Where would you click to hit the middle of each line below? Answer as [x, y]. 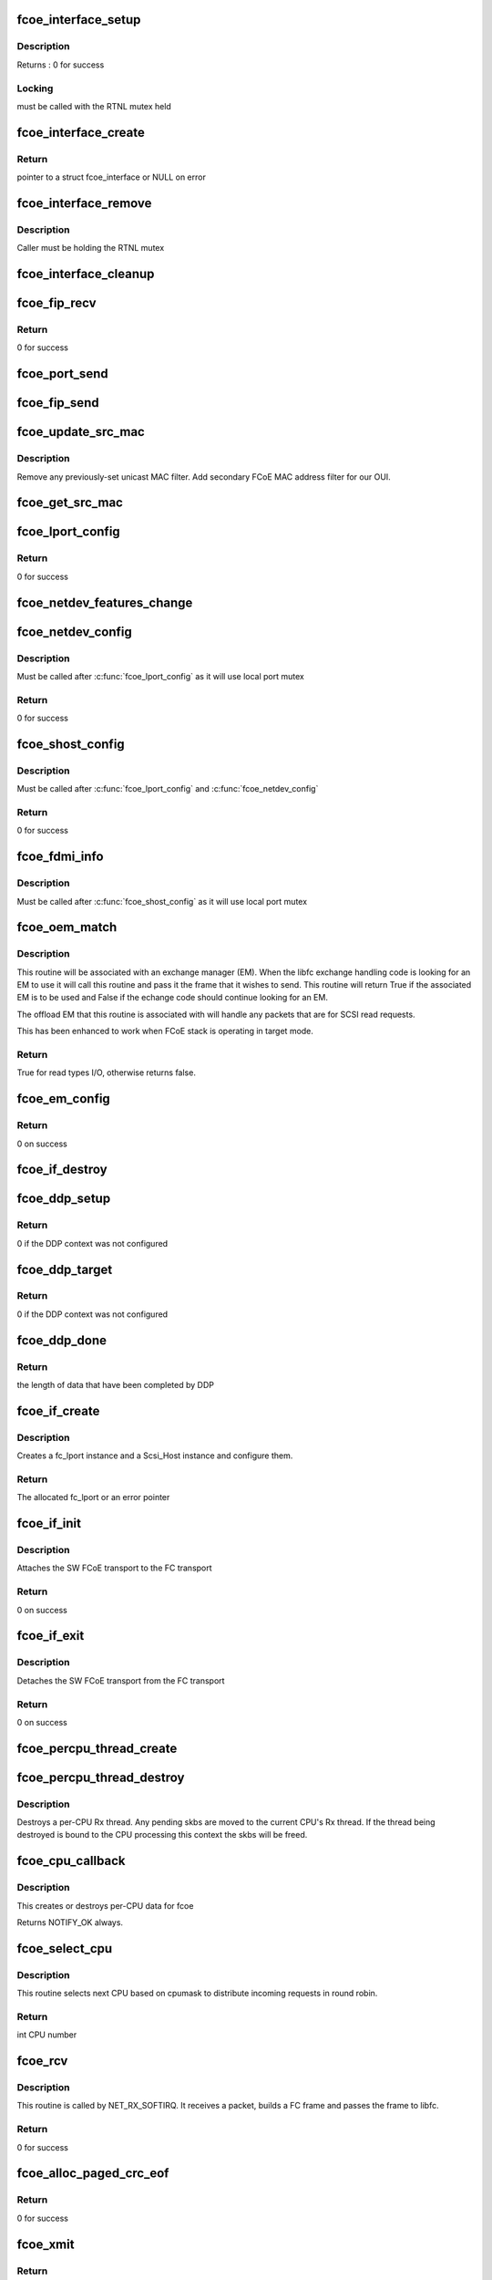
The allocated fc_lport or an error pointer [93, 1498]
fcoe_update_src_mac [81, 432]
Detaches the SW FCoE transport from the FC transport [121, 1680]
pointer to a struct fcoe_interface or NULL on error [112, 177]
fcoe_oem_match [67, 927]
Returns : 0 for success [61, 65]
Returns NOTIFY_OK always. [70, 1922]
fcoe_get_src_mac [70, 503]
